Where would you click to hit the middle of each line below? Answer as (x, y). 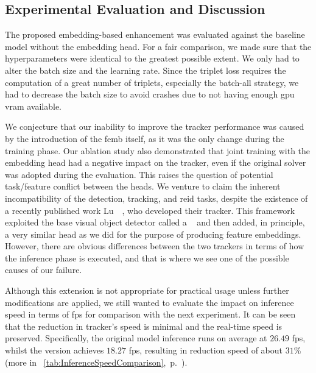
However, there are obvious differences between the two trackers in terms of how (155, 246)
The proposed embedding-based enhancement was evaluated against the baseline (155, 34)
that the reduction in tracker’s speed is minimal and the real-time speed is (144, 326)
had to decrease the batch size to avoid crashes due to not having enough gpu (150, 94)
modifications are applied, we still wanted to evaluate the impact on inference (149, 302)
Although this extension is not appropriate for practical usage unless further (147, 290)
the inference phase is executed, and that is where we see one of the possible (147, 258)
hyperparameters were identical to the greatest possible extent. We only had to (152, 58)
